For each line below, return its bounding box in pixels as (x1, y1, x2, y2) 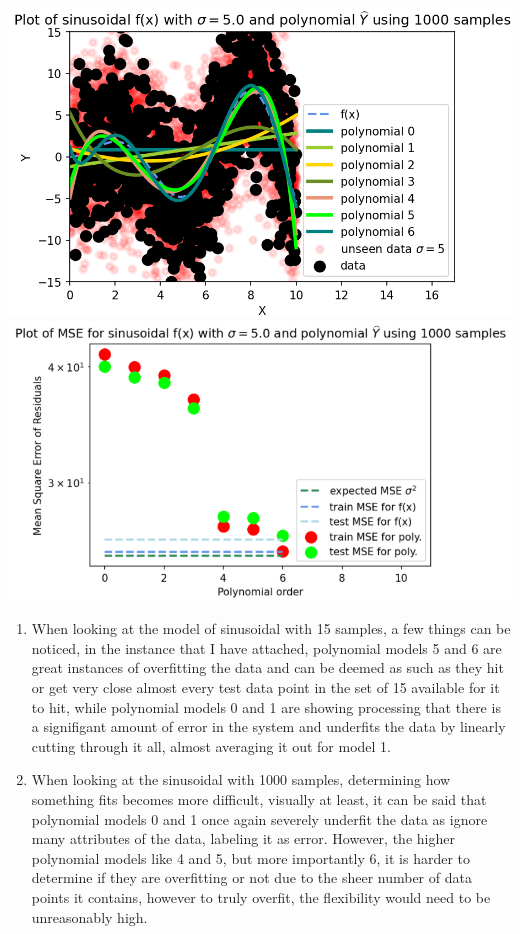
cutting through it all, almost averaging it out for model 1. (31, 735, 391, 756)
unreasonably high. (31, 906, 148, 927)
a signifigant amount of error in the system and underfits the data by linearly (31, 716, 506, 737)
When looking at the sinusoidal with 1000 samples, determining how (31, 769, 451, 790)
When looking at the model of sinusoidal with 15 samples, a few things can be (31, 618, 511, 639)
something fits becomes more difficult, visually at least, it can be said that (31, 788, 487, 809)
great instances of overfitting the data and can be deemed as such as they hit (31, 657, 504, 678)
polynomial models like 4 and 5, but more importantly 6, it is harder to (31, 847, 471, 868)
